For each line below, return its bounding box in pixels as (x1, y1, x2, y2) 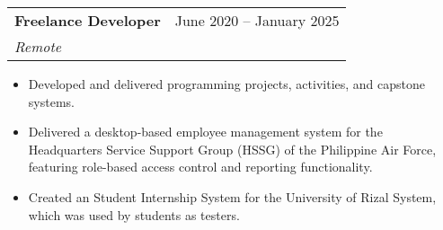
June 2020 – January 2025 (174, 10, 340, 31)
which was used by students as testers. (28, 205, 240, 224)
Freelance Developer (14, 10, 161, 31)
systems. (28, 92, 75, 111)
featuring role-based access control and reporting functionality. (28, 157, 373, 176)
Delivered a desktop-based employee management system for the (28, 122, 383, 141)
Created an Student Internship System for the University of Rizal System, (28, 187, 437, 206)
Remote (14, 36, 62, 57)
